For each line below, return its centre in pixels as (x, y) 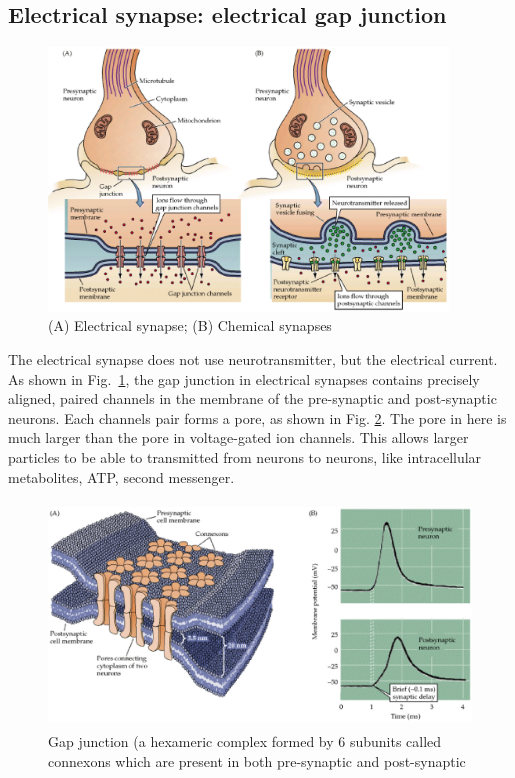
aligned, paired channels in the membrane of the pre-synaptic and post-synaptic (252, 398)
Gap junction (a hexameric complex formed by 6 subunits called (245, 741)
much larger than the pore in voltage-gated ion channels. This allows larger (238, 437)
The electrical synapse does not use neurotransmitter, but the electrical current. (253, 358)
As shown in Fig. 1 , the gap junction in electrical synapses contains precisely (244, 378)
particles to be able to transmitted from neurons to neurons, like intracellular (245, 456)
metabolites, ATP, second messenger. (121, 476)
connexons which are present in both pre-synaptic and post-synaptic (257, 761)
